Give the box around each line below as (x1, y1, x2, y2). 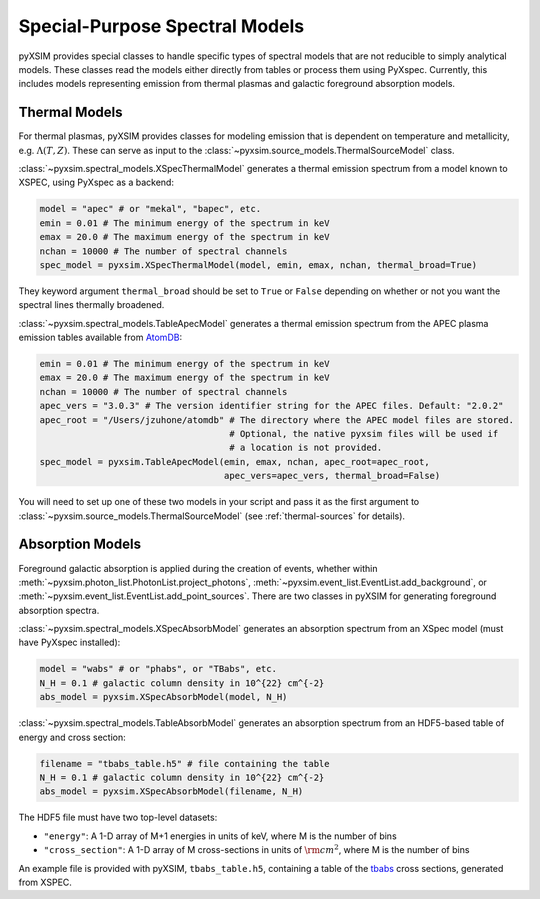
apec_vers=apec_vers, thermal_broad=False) (223, 470, 441, 482)
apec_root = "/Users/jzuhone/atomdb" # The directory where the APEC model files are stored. (39, 414, 515, 425)
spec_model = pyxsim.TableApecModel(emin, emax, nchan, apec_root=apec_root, (39, 456, 430, 467)
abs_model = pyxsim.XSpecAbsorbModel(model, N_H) (39, 691, 288, 703)
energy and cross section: (18, 731, 127, 743)
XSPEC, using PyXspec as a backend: (18, 176, 175, 189)
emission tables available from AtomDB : (18, 331, 183, 344)
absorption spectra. (18, 604, 100, 616)
